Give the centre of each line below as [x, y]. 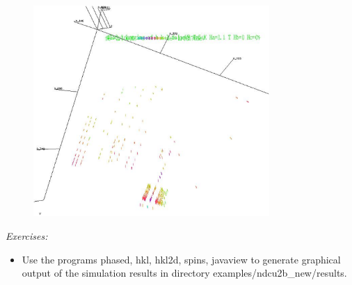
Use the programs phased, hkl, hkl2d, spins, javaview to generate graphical [181, 259]
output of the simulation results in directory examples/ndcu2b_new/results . [184, 273]
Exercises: [27, 236]
